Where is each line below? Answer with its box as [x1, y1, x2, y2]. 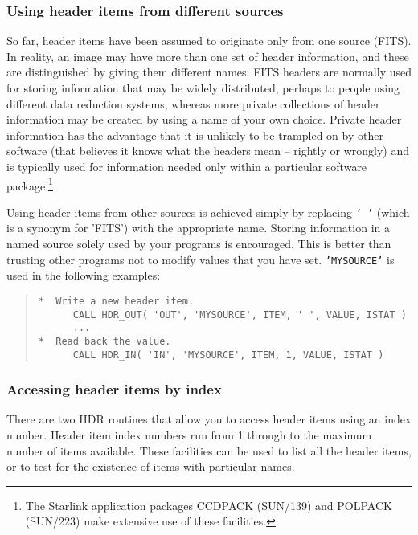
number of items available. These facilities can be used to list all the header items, [6, 442, 412, 459]
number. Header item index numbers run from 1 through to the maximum [6, 427, 372, 443]
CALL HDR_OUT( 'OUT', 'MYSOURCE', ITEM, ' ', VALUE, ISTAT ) [72, 308, 407, 321]
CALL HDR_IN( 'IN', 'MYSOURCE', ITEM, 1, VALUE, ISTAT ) [72, 349, 384, 361]
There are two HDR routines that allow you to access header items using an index [6, 410, 412, 427]
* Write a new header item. [38, 295, 195, 307]
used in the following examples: [6, 267, 161, 284]
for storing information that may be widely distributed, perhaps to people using [6, 80, 400, 96]
